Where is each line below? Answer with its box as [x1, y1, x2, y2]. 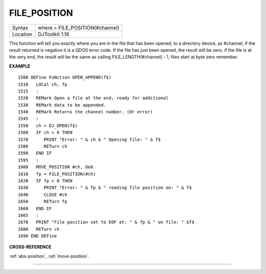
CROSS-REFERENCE [9, 244, 52, 250]
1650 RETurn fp [18, 199, 67, 205]
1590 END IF [18, 150, 52, 156]
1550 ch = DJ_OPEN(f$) [18, 123, 78, 128]
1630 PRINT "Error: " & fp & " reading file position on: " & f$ [18, 185, 192, 191]
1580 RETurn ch [18, 143, 67, 149]
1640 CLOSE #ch [18, 192, 67, 197]
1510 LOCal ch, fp [18, 81, 67, 87]
